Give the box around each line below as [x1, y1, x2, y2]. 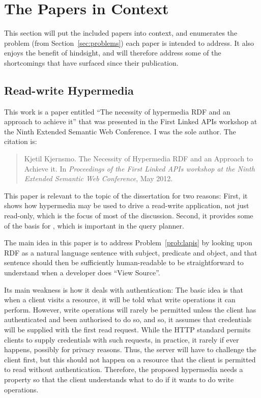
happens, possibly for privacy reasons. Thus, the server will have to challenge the [4, 344, 256, 355]
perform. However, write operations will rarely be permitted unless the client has [4, 304, 256, 315]
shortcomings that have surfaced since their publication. [4, 57, 179, 68]
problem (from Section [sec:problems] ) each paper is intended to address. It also [4, 37, 254, 48]
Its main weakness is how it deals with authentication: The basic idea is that [4, 284, 243, 295]
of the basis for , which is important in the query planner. [4, 220, 184, 231]
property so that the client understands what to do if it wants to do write [4, 374, 234, 384]
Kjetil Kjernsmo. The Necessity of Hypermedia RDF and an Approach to [24, 153, 253, 164]
